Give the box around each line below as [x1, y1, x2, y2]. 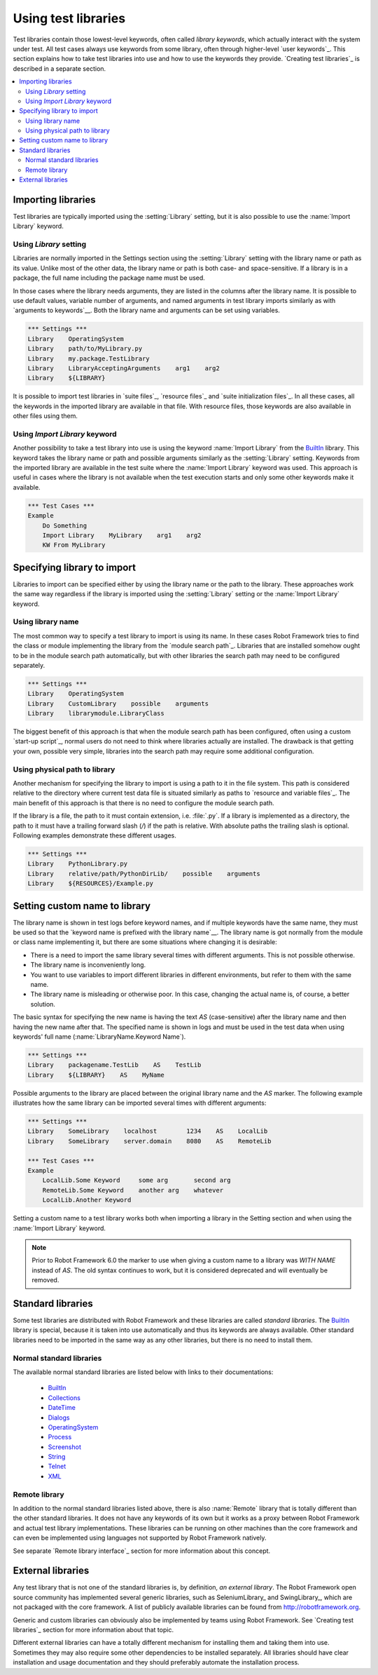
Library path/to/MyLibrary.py [27, 344, 143, 353]
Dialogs [48, 1413, 70, 1422]
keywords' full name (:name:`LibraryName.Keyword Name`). [13, 1032, 186, 1041]
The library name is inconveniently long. [30, 961, 146, 969]
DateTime [48, 1404, 76, 1412]
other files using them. [13, 412, 78, 420]
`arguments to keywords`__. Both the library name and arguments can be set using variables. [13, 306, 280, 315]
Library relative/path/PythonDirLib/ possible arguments [27, 870, 260, 877]
